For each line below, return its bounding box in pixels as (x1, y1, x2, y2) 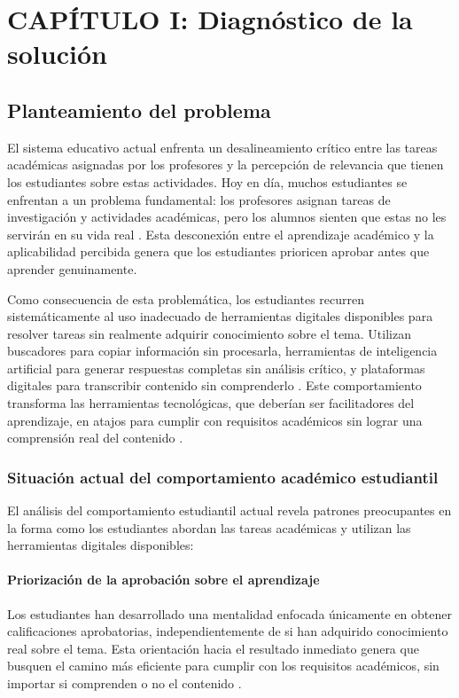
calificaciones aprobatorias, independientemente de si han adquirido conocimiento (7, 622, 448, 640)
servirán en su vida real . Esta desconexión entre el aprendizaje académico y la (7, 224, 434, 243)
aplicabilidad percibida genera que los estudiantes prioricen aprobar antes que (7, 242, 430, 261)
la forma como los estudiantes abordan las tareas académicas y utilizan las (7, 518, 411, 537)
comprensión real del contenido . (7, 428, 183, 447)
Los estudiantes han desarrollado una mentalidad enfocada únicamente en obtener (7, 604, 452, 623)
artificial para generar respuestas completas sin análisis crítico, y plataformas (7, 358, 425, 377)
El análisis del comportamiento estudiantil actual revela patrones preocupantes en (7, 501, 452, 520)
